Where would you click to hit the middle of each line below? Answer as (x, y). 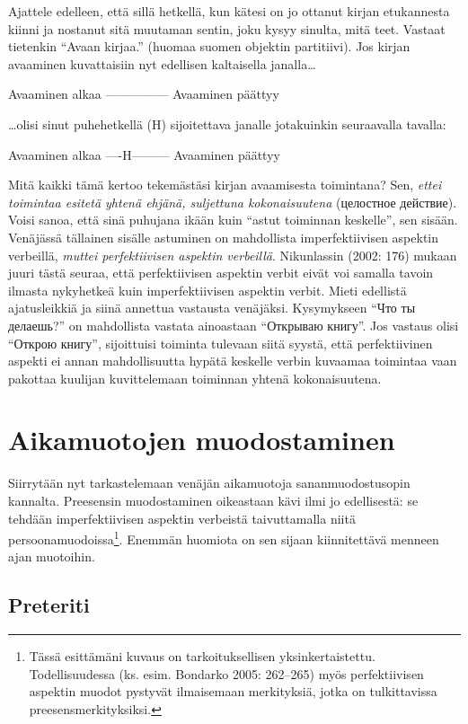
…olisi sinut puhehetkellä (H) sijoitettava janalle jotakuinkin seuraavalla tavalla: (227, 124)
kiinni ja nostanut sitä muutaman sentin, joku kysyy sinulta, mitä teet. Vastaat (227, 28)
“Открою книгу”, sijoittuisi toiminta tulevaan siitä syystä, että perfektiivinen (221, 343)
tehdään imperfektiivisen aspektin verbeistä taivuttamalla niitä (182, 518)
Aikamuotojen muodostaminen (202, 440)
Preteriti (49, 605)
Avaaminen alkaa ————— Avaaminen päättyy (144, 94)
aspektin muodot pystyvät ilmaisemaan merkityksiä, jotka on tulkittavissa (233, 691)
